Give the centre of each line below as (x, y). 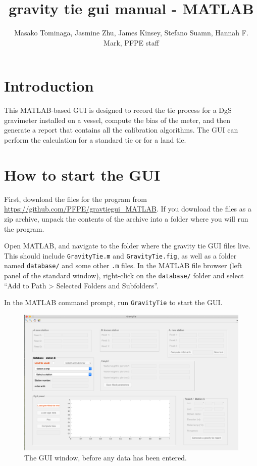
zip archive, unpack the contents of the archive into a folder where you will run (126, 218)
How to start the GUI (82, 174)
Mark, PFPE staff (131, 42)
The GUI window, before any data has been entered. (106, 457)
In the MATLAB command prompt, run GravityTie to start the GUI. (113, 302)
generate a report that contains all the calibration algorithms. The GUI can (121, 130)
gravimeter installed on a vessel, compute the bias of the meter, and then (117, 120)
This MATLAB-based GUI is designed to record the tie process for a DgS (118, 110)
